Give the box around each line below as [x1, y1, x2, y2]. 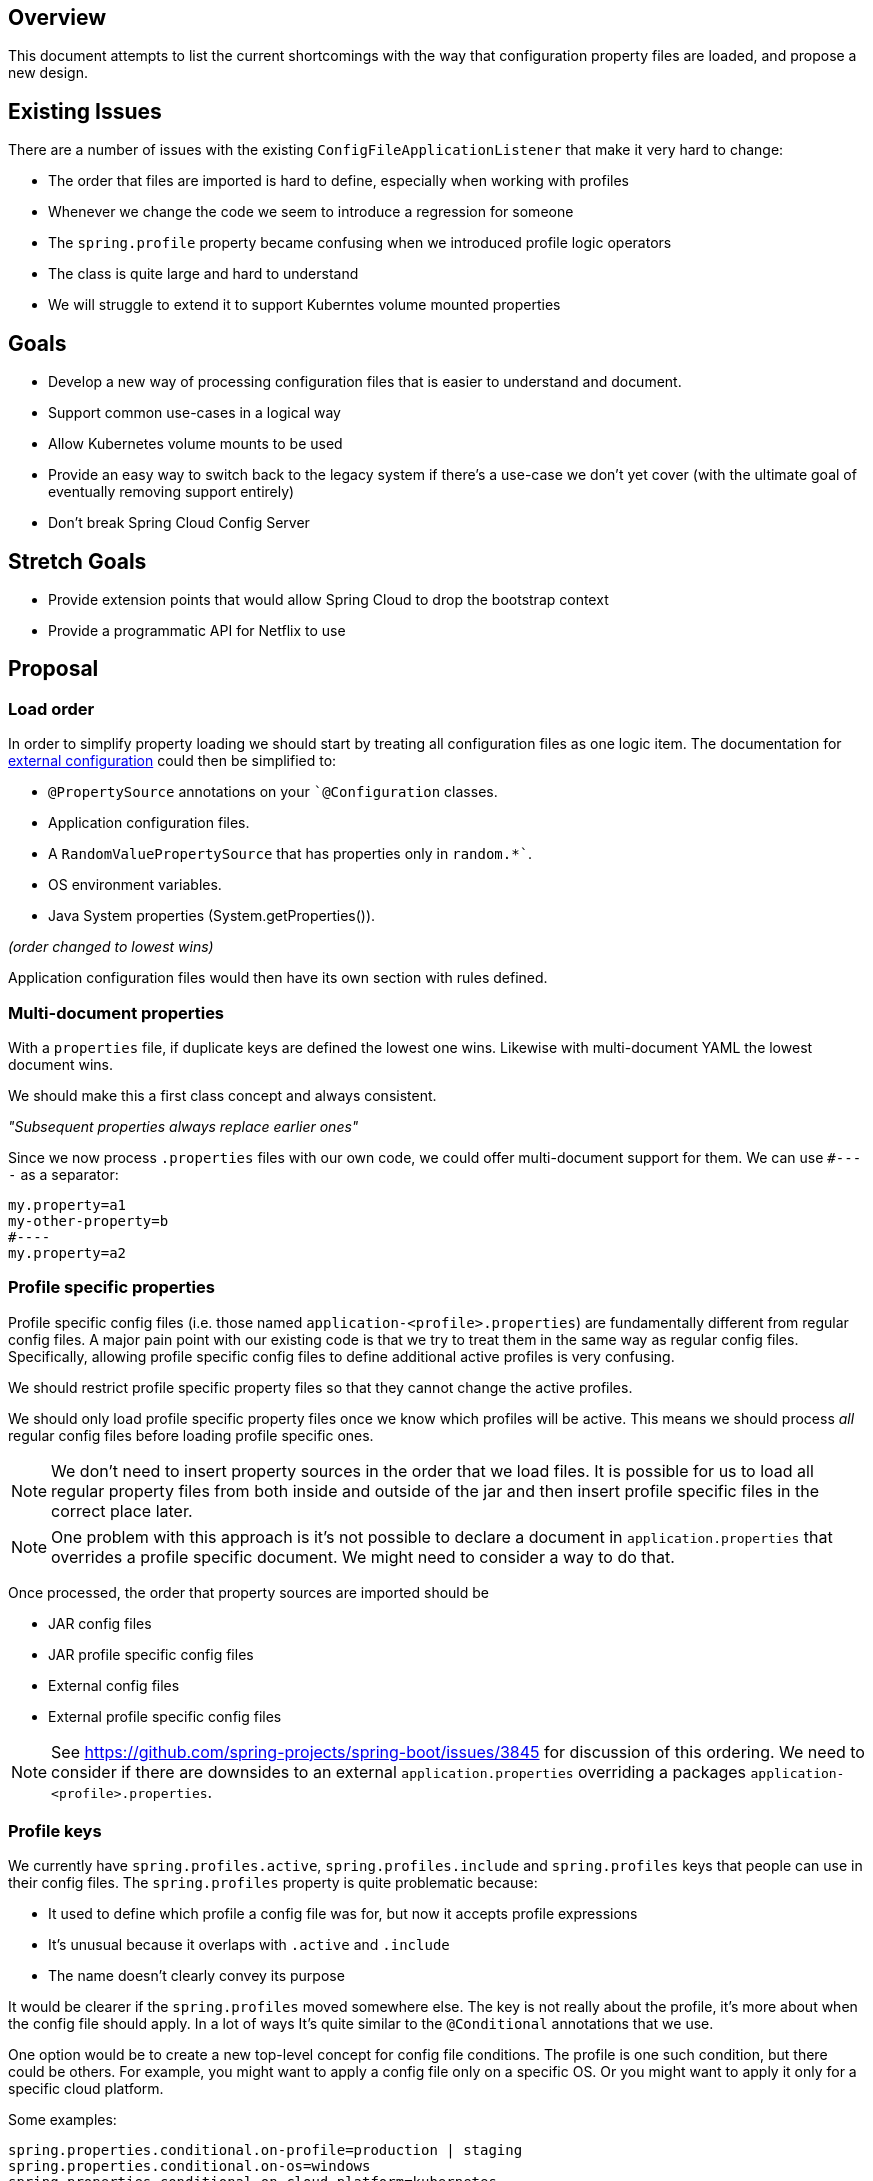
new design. [8, 64, 88, 82]
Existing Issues [8, 98, 162, 124]
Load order [8, 698, 95, 719]
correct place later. [51, 1500, 193, 1521]
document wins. [8, 1055, 113, 1073]
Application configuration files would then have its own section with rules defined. [8, 969, 548, 987]
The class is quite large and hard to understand [48, 265, 359, 283]
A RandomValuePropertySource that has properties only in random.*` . [48, 845, 533, 863]
